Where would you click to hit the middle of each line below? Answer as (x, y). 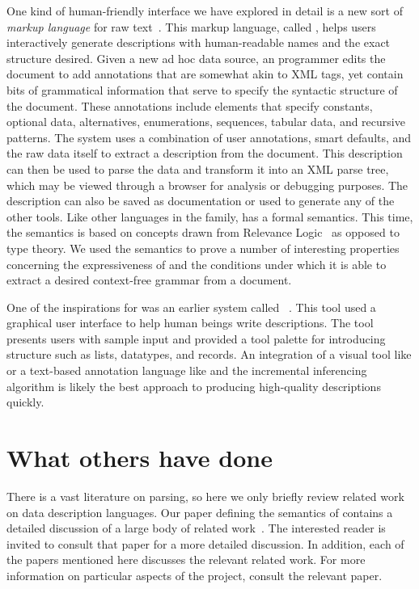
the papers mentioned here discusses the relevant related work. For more (186, 560)
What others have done (140, 458)
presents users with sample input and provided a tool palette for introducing (196, 338)
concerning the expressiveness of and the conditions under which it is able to (197, 264)
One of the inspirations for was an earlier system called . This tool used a (191, 307)
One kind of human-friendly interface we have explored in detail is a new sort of (205, 11)
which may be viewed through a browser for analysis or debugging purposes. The (207, 185)
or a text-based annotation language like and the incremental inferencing (187, 370)
